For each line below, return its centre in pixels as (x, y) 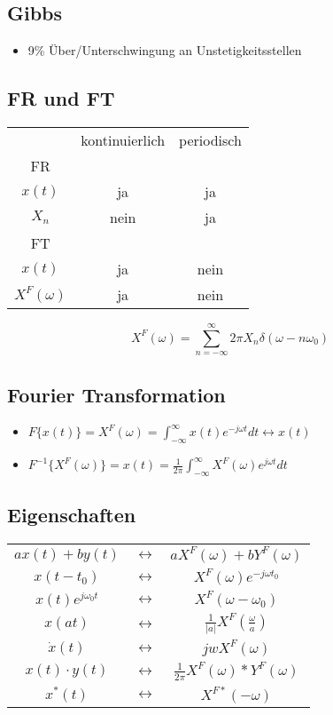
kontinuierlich (123, 140)
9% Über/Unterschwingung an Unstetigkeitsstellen (165, 50)
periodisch (210, 140)
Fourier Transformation (116, 394)
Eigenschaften (72, 515)
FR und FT (61, 98)
